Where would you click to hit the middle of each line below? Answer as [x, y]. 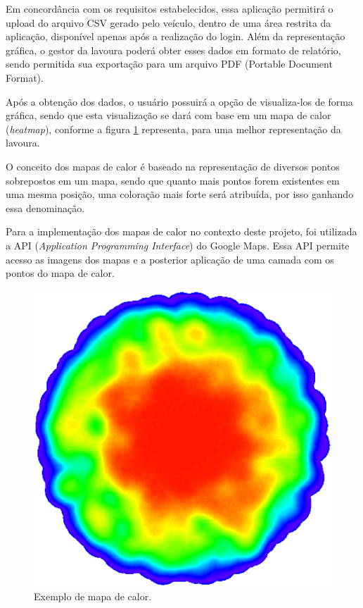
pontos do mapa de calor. [60, 273]
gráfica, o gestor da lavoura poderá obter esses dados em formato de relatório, [173, 50]
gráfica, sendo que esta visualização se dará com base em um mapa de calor [168, 115]
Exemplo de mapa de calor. [93, 596]
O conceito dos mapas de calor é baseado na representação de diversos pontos [173, 166]
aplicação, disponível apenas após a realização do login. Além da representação [176, 36]
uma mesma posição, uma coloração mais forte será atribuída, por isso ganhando [180, 194]
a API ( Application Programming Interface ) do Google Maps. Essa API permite [178, 245]
